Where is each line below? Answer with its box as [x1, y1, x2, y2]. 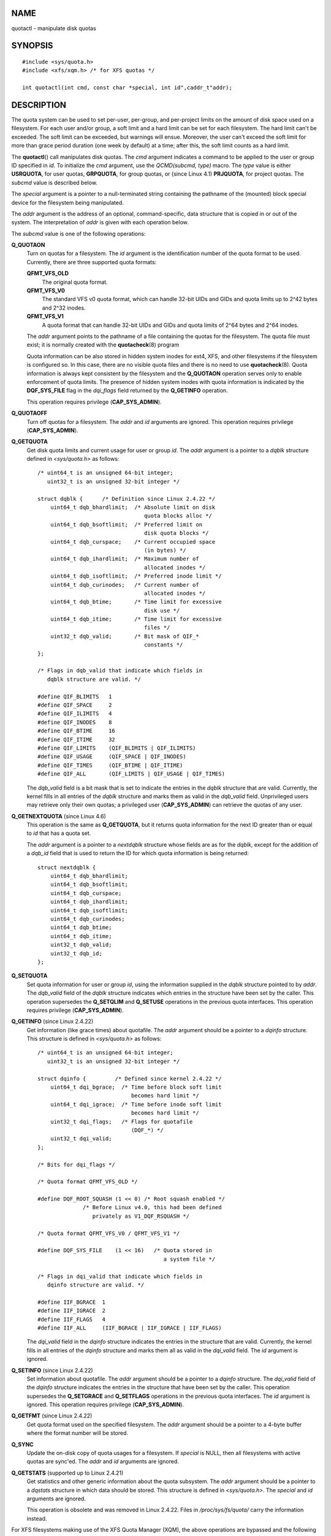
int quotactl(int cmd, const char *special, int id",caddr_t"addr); [22, 84, 232, 92]
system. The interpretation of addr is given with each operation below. [11, 219, 189, 226]
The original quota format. [42, 278, 108, 286]
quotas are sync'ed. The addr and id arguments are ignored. [26, 1458, 179, 1465]
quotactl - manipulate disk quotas [11, 25, 96, 32]
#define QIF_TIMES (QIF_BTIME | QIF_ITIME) [37, 762, 183, 769]
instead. [26, 1514, 47, 1522]
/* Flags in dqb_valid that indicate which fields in [37, 667, 202, 674]
